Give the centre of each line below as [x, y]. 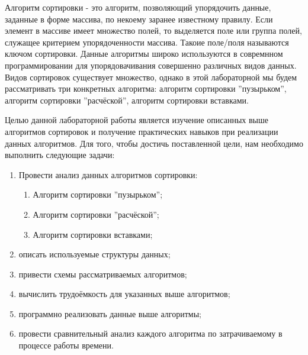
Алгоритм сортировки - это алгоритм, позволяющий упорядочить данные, [138, 7]
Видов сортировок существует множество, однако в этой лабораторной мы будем [151, 77]
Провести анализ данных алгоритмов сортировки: [108, 174]
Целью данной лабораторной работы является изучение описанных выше [137, 120]
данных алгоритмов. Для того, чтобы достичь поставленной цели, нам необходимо [154, 143]
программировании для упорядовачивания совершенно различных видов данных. [151, 65]
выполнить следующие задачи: [60, 155]
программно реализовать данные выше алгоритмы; [110, 313]
